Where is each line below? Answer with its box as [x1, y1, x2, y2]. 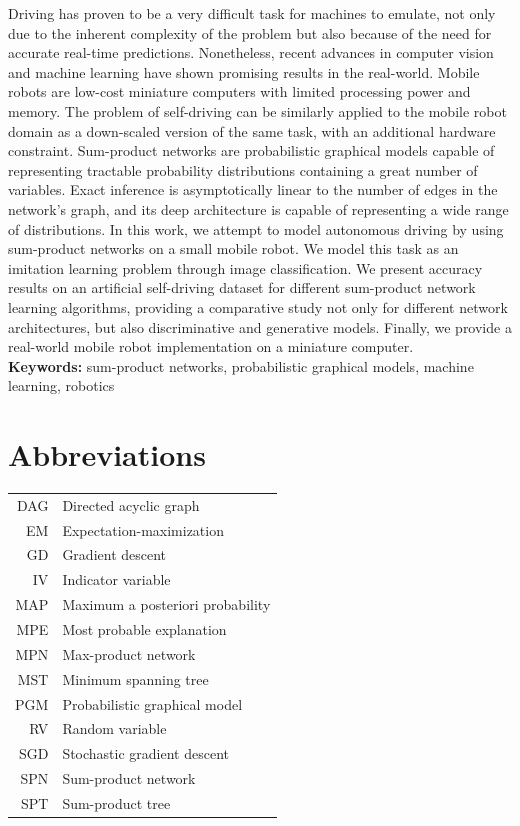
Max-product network [62, 643, 196, 664]
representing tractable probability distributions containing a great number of [8, 159, 478, 180]
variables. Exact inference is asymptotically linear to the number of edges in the [8, 179, 498, 200]
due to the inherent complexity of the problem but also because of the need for [8, 22, 492, 43]
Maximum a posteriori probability [62, 594, 271, 615]
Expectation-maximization [62, 519, 224, 540]
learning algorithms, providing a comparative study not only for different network [8, 296, 508, 317]
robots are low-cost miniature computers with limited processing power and [8, 81, 471, 102]
